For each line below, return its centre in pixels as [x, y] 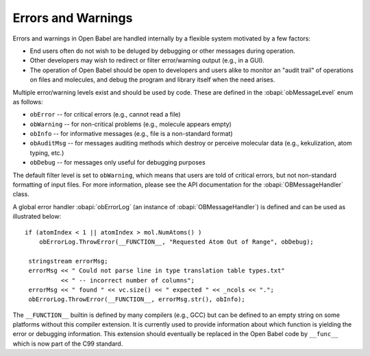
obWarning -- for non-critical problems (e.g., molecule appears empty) [131, 124]
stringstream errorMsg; [68, 261]
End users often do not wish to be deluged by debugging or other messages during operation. [162, 51]
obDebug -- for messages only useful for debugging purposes [118, 163]
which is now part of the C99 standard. [68, 344]
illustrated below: [37, 217]
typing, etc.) [47, 153]
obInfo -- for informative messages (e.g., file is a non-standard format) [131, 134]
